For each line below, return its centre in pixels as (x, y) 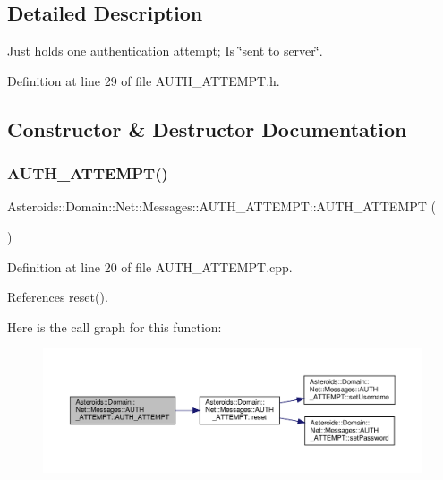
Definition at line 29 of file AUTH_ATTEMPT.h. (144, 80)
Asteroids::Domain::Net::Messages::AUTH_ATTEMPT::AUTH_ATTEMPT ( (221, 206)
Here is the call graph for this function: (115, 326)
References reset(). (58, 297)
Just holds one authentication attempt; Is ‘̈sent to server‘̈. (165, 51)
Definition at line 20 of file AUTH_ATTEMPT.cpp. (150, 266)
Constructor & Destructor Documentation (207, 129)
